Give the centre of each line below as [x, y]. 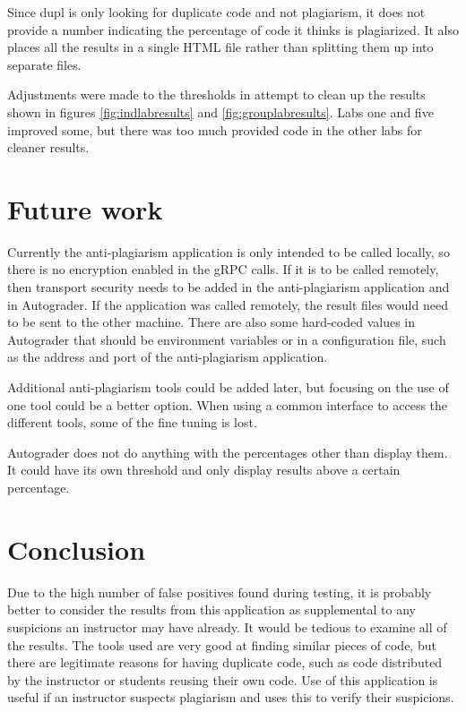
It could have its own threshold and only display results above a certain [204, 470]
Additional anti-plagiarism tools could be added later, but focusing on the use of [228, 387]
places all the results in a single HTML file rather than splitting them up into [220, 47]
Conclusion [77, 549]
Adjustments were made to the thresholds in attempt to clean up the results [216, 94]
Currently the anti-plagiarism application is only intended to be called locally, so [229, 251]
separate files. [44, 64]
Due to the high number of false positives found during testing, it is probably [220, 592]
